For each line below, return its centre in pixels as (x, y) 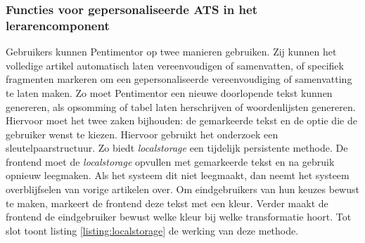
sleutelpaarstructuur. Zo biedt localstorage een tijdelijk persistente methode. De (177, 148)
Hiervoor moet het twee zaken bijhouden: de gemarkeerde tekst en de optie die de (181, 120)
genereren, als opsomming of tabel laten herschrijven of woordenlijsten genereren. (181, 106)
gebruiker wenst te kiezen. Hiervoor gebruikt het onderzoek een (142, 134)
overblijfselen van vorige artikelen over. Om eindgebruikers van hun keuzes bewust (182, 189)
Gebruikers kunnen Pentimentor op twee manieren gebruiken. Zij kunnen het (171, 52)
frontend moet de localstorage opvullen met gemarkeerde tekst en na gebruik (170, 161)
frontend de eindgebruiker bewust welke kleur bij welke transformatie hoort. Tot (179, 217)
